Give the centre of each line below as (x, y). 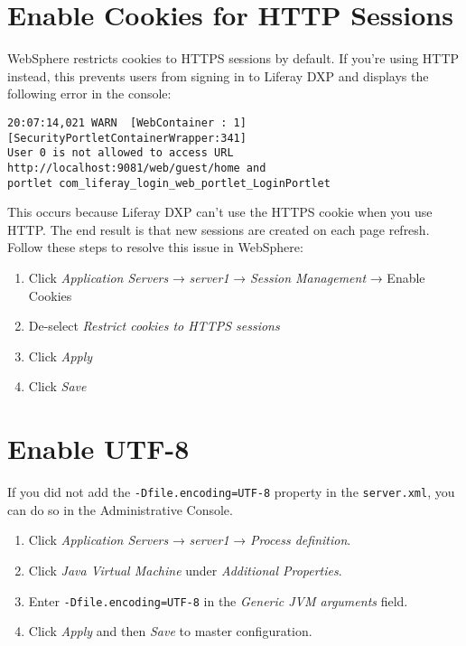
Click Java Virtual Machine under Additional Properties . (185, 570)
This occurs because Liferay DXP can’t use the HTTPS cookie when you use (220, 212)
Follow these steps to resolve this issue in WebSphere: (155, 247)
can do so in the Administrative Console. (120, 509)
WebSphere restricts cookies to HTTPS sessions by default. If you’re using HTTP (233, 58)
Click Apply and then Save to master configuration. (170, 631)
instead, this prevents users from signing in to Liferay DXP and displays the (218, 75)
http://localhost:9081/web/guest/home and (137, 168)
